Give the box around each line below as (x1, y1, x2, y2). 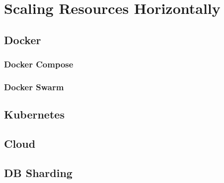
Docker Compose (4, 58, 74, 70)
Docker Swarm (4, 80, 64, 93)
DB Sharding (4, 165, 73, 180)
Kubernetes (4, 107, 65, 122)
